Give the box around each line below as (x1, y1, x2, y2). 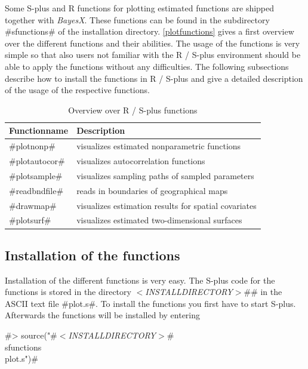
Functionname (9, 124, 69, 137)
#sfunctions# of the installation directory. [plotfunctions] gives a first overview (5, 25, 294, 38)
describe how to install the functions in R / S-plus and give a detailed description (5, 72, 303, 84)
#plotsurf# (9, 214, 51, 226)
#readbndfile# (9, 184, 64, 196)
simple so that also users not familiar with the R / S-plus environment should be (5, 48, 301, 61)
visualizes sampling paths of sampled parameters (76, 169, 254, 182)
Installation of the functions (5, 245, 180, 264)
